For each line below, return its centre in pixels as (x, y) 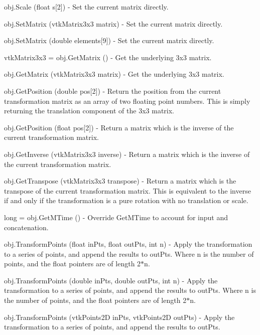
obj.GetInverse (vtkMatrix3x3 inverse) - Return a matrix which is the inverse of (127, 154)
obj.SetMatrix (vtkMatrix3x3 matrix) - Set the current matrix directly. (113, 23)
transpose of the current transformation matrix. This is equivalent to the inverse (127, 190)
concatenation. (26, 227)
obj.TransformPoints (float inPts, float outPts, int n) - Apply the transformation (128, 244)
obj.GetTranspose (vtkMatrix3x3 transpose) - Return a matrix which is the (120, 181)
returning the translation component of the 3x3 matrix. (89, 111)
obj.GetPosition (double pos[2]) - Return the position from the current (113, 91)
